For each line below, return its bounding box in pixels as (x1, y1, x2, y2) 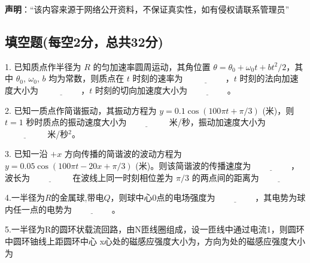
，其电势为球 (255, 191, 306, 204)
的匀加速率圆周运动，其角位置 (93, 60, 211, 72)
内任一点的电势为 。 (5, 202, 120, 215)
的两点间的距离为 (192, 171, 259, 183)
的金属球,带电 (51, 191, 104, 204)
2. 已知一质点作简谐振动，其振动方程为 (5, 104, 157, 116)
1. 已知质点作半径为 (5, 60, 81, 72)
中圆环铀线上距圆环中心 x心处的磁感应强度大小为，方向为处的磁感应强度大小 (5, 234, 306, 247)
